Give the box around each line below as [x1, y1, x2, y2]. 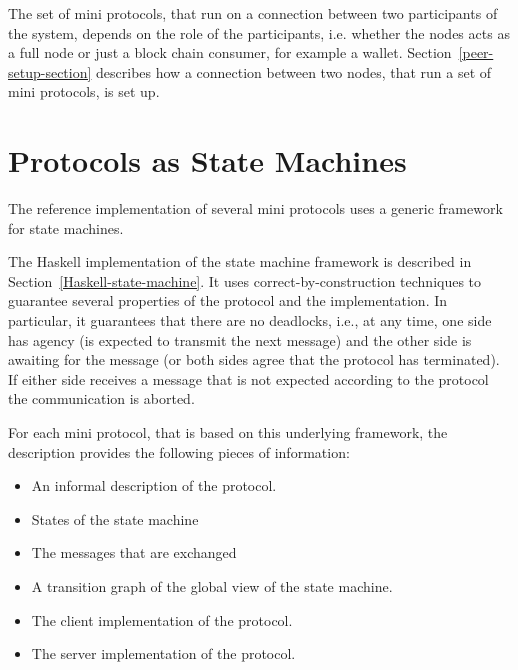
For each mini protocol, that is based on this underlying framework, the [8, 422, 448, 443]
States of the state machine [31, 508, 199, 529]
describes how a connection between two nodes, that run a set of [96, 61, 492, 82]
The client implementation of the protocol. [31, 609, 293, 630]
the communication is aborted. [8, 388, 195, 409]
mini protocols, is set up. [8, 81, 160, 102]
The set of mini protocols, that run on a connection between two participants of [8, 3, 498, 23]
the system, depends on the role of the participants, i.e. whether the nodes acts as [8, 22, 510, 43]
